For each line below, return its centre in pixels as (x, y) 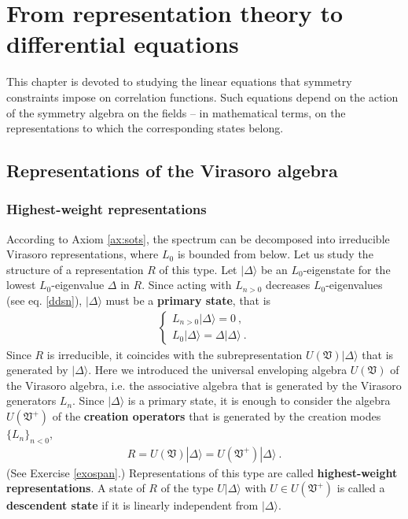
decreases (288, 285)
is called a (361, 488)
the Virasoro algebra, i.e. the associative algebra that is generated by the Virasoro (204, 385)
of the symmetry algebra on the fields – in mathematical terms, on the (176, 112)
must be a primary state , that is (188, 300)
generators (31, 400)
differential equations (123, 44)
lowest (21, 285)
